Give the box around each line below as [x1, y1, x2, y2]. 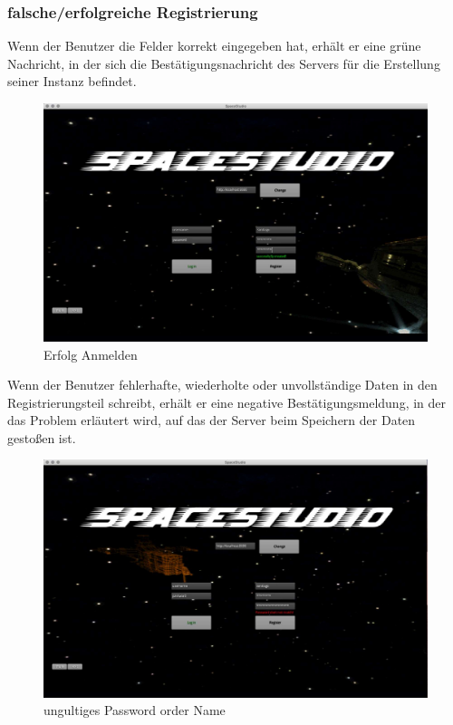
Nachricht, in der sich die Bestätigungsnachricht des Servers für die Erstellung [7, 53, 440, 72]
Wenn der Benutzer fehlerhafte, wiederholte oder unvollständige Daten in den [7, 375, 438, 394]
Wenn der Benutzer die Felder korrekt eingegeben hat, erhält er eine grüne [7, 36, 421, 55]
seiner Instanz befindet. [7, 72, 137, 91]
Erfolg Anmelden [43, 344, 138, 363]
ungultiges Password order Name [43, 701, 226, 720]
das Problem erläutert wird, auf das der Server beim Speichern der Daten [7, 411, 416, 430]
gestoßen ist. [7, 428, 76, 447]
